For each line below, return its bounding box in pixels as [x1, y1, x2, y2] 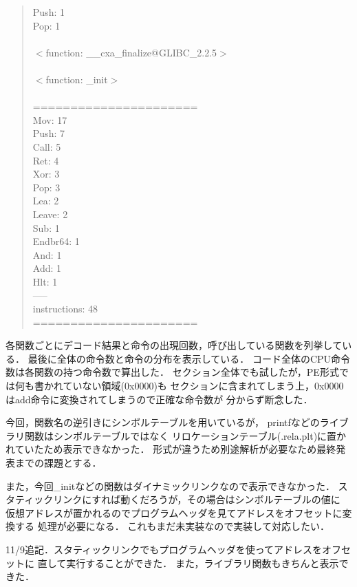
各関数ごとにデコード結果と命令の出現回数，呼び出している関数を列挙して [6, 338, 343, 352]
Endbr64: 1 [32, 234, 80, 248]
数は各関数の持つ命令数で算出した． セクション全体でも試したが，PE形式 [6, 365, 339, 379]
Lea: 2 [32, 193, 59, 208]
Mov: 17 [32, 112, 67, 127]
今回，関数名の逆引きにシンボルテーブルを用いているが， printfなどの [6, 415, 320, 429]
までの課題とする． [14, 456, 102, 469]
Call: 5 [32, 139, 61, 153]
